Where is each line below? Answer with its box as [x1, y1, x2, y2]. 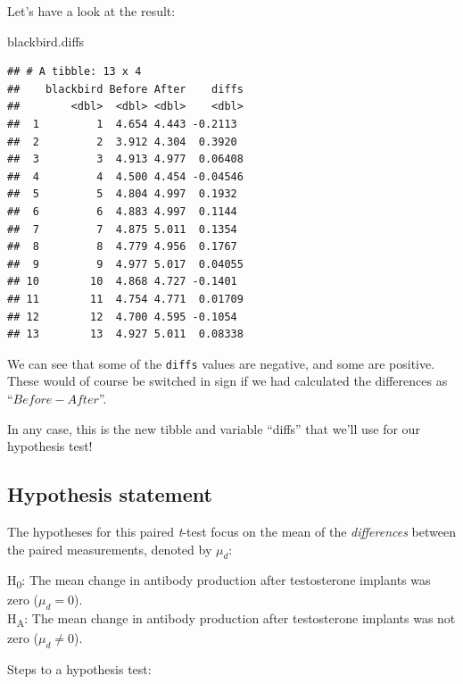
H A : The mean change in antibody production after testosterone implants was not [7, 609, 456, 630]
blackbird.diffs [7, 31, 85, 50]
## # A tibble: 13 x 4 [7, 65, 142, 79]
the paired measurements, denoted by [7, 539, 212, 558]
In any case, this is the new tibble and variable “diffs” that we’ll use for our [7, 419, 420, 438]
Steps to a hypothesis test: [7, 660, 152, 679]
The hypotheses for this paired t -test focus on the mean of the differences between [7, 521, 456, 540]
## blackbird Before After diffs [7, 82, 244, 96]
